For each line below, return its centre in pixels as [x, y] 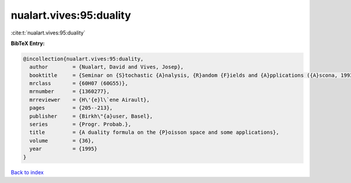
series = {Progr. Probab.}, [80, 125]
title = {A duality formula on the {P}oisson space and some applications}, [154, 132]
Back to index [27, 172]
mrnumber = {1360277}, [70, 91]
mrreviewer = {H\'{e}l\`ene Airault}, [90, 100]
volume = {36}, [62, 141]
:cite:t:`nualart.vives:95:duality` [48, 33]
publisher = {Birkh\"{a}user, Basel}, [91, 116]
